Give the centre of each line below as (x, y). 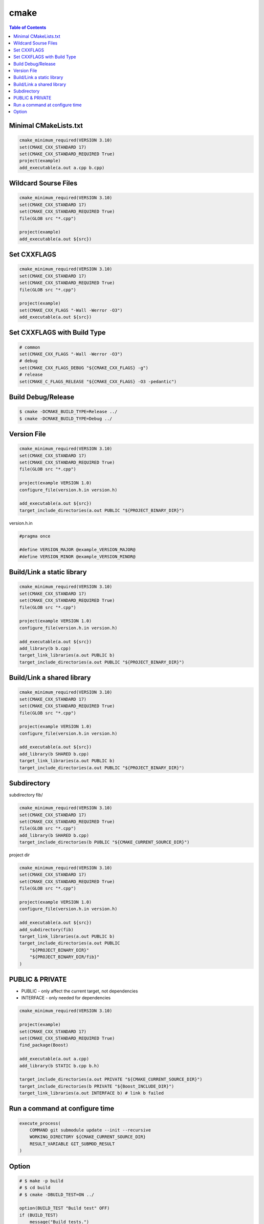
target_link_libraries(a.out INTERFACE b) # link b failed (91, 1093)
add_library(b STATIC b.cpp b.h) (59, 1066)
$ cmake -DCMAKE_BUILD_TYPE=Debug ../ (66, 418)
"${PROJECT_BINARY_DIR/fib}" (65, 957)
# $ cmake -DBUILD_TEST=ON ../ (57, 1194)
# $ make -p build (41, 1181)
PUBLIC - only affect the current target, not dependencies (80, 991)
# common (30, 347)
